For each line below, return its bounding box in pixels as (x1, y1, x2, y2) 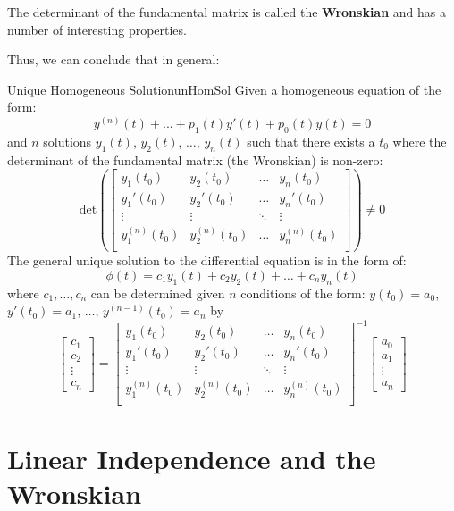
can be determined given (90, 283, 225, 302)
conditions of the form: (240, 283, 366, 302)
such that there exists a (247, 131, 375, 150)
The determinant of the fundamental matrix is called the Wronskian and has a (7, 3, 446, 21)
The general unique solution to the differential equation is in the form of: (7, 251, 407, 270)
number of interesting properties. (7, 20, 187, 38)
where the (392, 131, 447, 150)
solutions (43, 131, 92, 150)
